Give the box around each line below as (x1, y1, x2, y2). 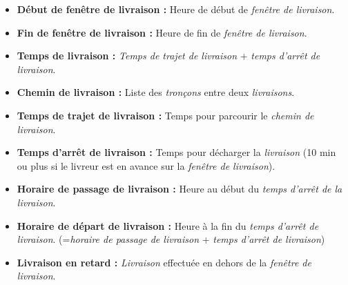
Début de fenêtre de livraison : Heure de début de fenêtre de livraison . (17, 2, 335, 16)
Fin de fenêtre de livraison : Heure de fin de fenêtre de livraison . (17, 25, 307, 39)
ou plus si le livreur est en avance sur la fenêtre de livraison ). (17, 158, 275, 173)
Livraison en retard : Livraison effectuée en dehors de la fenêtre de (17, 255, 311, 269)
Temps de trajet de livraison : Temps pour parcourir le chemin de (17, 108, 314, 122)
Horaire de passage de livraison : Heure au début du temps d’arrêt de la (17, 181, 342, 196)
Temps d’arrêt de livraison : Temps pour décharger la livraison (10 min (17, 145, 336, 159)
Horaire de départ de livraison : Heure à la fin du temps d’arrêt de (17, 218, 319, 233)
